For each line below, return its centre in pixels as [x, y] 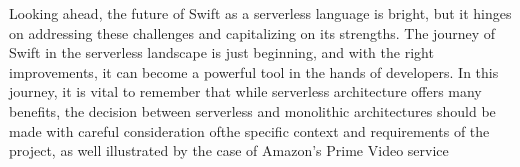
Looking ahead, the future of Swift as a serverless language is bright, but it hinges [260, 13]
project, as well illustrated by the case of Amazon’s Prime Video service [229, 150]
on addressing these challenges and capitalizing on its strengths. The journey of [252, 32]
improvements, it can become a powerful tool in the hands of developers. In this [254, 71]
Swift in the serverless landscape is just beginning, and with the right [221, 52]
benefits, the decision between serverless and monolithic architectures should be [252, 110]
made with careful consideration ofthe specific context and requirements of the [249, 130]
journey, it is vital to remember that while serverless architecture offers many [245, 91]
